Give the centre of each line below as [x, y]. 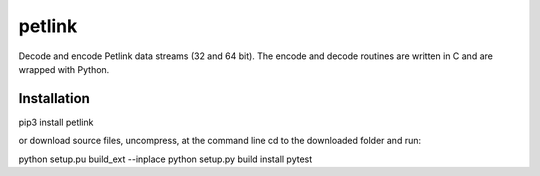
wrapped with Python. [64, 69]
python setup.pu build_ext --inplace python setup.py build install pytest [165, 159]
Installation [54, 98]
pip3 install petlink [56, 122]
